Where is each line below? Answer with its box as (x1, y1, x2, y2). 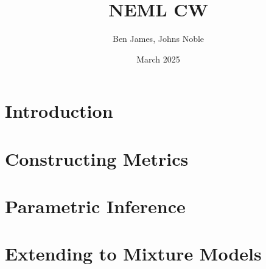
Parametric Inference (5, 194, 186, 219)
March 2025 (136, 52, 180, 65)
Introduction (5, 98, 113, 123)
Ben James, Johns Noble (112, 32, 205, 45)
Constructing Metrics (5, 146, 189, 171)
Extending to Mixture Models (5, 241, 262, 266)
